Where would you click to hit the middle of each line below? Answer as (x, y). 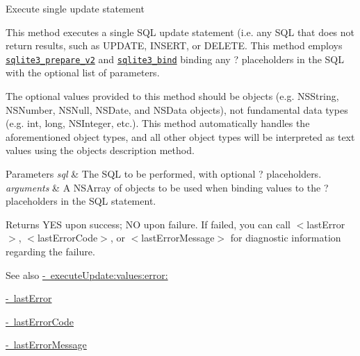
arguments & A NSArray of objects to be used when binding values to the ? (167, 187)
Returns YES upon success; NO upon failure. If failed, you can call (148, 224)
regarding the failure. (50, 251)
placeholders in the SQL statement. (81, 201)
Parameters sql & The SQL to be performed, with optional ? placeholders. (164, 173)
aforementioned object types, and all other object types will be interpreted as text (180, 136)
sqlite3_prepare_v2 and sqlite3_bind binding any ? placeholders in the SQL (175, 59)
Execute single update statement (75, 8)
